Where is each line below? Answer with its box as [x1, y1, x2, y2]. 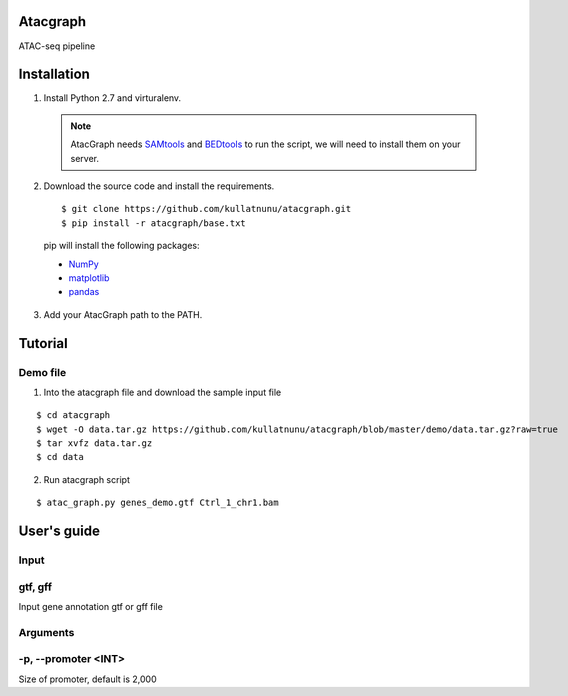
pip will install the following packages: [43, 240, 200, 252]
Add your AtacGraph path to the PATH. [43, 308, 203, 320]
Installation [18, 66, 90, 83]
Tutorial [18, 335, 69, 352]
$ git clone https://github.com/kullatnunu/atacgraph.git [61, 203, 352, 215]
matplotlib [68, 271, 110, 284]
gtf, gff [18, 580, 52, 594]
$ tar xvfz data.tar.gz [36, 438, 153, 449]
